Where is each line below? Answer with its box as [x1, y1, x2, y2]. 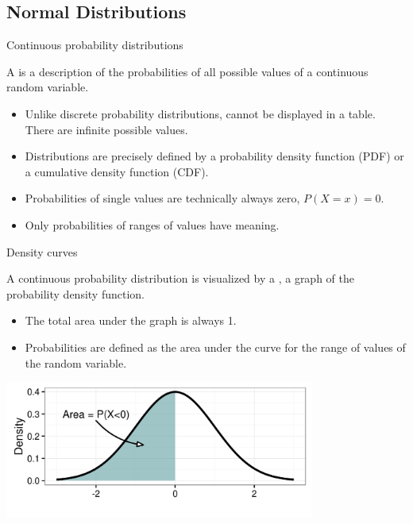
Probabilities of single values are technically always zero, [25, 190, 300, 206]
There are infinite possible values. [25, 121, 188, 137]
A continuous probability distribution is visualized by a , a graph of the [6, 270, 354, 287]
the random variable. [25, 354, 127, 371]
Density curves [6, 243, 78, 260]
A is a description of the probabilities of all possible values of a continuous [6, 63, 369, 79]
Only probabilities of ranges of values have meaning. [25, 216, 280, 233]
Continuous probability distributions [6, 37, 183, 53]
